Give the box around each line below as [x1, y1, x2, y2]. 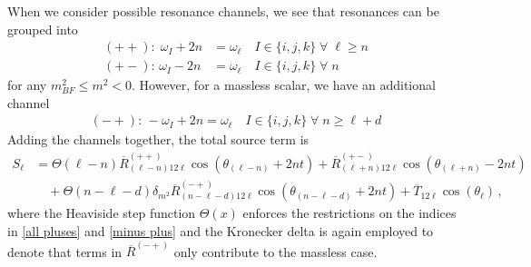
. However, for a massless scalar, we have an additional [132, 75, 436, 94]
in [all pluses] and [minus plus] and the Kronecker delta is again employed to [7, 222, 434, 241]
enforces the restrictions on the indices [242, 203, 457, 222]
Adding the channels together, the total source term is [7, 130, 310, 149]
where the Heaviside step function [7, 203, 196, 222]
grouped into [7, 19, 78, 38]
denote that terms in [7, 242, 123, 261]
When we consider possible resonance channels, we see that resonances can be [7, 2, 439, 20]
